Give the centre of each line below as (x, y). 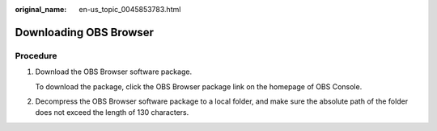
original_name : (41, 9)
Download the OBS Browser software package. (114, 72)
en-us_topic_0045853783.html (130, 9)
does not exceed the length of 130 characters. (112, 113)
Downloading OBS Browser (84, 32)
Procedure (36, 55)
